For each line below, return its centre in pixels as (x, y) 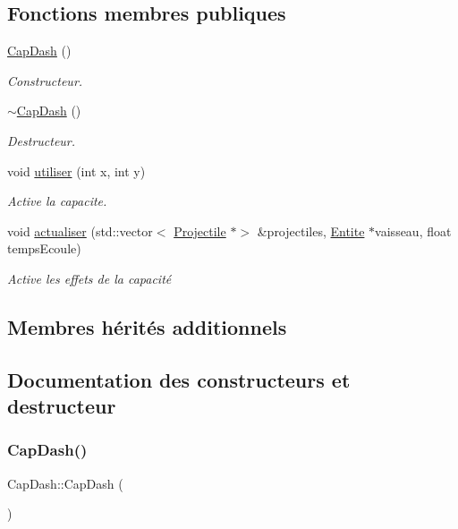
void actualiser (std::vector (80, 230)
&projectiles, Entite (311, 230)
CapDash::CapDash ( (65, 483)
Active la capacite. (57, 201)
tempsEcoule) (44, 248)
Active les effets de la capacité (89, 278)
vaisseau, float (413, 230)
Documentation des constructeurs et (179, 379)
